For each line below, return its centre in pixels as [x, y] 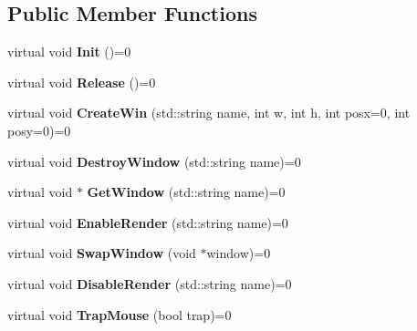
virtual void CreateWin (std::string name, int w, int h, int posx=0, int [209, 113]
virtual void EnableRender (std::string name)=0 [148, 222]
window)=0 [239, 253]
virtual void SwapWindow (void [102, 253]
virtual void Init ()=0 [69, 52]
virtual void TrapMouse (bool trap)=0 [120, 314]
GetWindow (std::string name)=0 [186, 192]
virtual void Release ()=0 [82, 82]
